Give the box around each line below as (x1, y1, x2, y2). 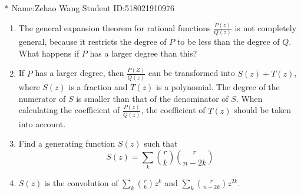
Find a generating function (18, 137, 115, 150)
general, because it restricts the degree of (18, 35, 167, 48)
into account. (18, 117, 66, 130)
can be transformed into (148, 67, 235, 79)
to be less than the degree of (177, 35, 280, 48)
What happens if (18, 47, 80, 59)
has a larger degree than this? (90, 47, 197, 59)
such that (144, 137, 178, 150)
